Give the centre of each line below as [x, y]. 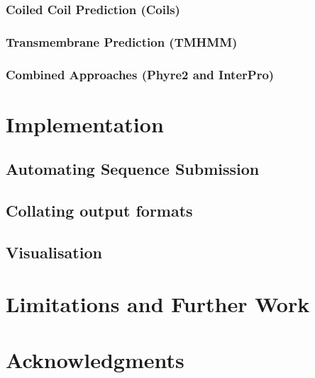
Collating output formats [99, 211]
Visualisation [54, 252]
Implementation [85, 124]
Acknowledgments [95, 359]
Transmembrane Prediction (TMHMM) [122, 41]
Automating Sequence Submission [133, 169]
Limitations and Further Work [158, 304]
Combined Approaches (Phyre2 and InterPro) [140, 74]
